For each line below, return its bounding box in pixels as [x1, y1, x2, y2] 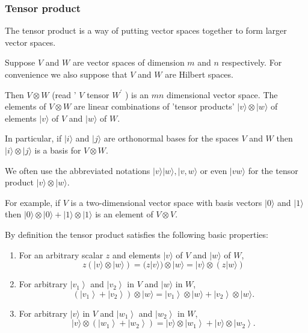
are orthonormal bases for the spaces [103, 132, 239, 145]
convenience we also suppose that [5, 68, 128, 80]
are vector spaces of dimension [72, 56, 185, 69]
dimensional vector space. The [166, 88, 278, 101]
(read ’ [52, 88, 76, 101]
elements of [5, 100, 46, 113]
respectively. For [221, 56, 282, 69]
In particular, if [5, 132, 62, 145]
